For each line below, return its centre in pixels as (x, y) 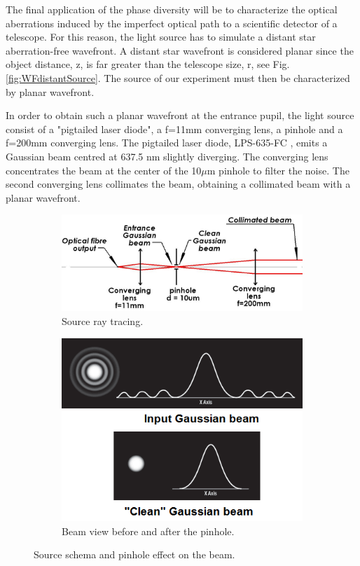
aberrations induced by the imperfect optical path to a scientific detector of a (172, 23)
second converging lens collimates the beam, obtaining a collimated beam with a (178, 184)
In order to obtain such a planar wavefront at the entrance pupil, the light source (180, 115)
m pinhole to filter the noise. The (278, 170)
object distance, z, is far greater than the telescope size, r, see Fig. (148, 64)
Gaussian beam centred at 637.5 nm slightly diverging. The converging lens (167, 156)
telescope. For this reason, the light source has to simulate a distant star (161, 37)
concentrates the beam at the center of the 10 (104, 170)
